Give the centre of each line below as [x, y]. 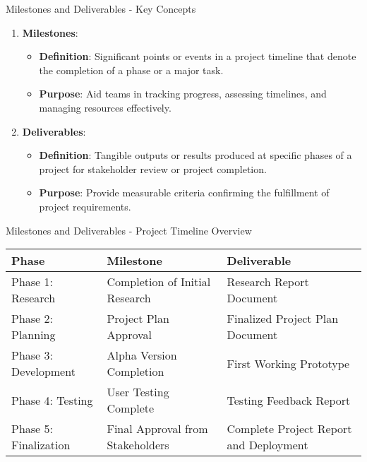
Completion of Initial [159, 282]
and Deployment [267, 445]
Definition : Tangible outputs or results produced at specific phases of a [195, 155]
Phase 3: [32, 355]
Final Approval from [157, 429]
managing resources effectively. [105, 107]
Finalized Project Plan [283, 319]
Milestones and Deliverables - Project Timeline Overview [129, 230]
